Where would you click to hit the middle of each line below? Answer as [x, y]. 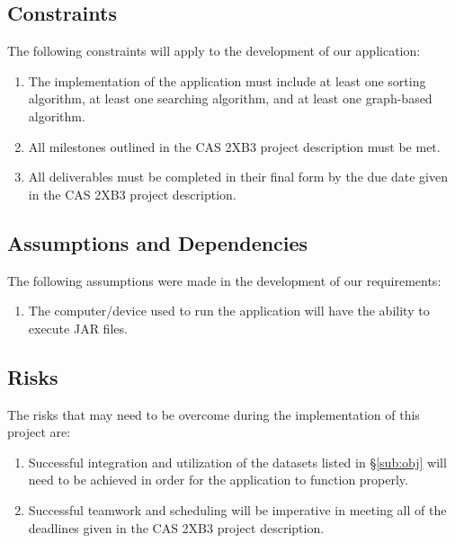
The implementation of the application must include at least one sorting [227, 80]
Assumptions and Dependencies [158, 242]
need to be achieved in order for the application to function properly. [218, 480]
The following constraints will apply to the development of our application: [214, 51]
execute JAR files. [78, 328]
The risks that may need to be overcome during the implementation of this [214, 414]
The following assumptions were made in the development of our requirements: [224, 280]
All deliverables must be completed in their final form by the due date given [238, 177]
